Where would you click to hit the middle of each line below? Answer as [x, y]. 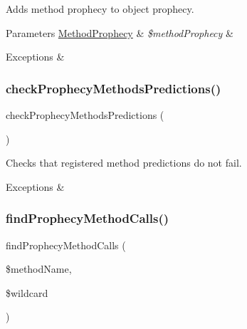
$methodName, [39, 269]
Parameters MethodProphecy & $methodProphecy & [120, 32]
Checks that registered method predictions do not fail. [124, 163]
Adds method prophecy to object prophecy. [100, 9]
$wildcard [27, 292]
